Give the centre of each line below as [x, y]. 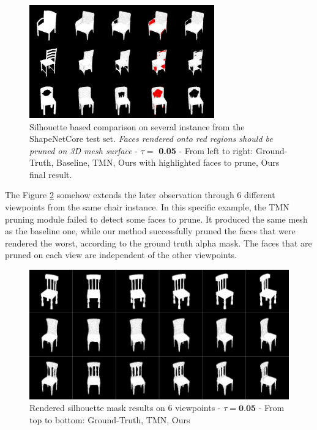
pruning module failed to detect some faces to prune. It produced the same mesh [156, 219]
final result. [51, 174]
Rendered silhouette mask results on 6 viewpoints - [125, 408]
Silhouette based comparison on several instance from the [137, 126]
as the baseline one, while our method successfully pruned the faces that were [150, 231]
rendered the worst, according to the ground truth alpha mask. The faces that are [158, 243]
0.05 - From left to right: [206, 150]
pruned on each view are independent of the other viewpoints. [121, 255]
